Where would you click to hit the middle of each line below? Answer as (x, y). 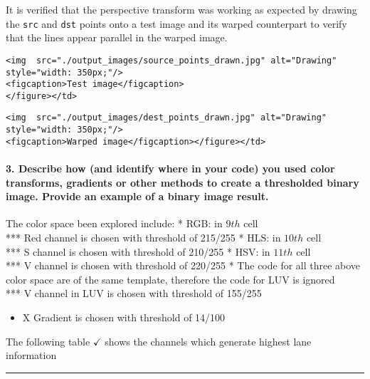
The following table (48, 341)
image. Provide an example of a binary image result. (137, 196)
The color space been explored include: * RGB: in (114, 223)
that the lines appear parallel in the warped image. (117, 37)
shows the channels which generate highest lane (208, 341)
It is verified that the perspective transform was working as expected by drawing (181, 9)
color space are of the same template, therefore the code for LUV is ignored (170, 279)
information (31, 355)
